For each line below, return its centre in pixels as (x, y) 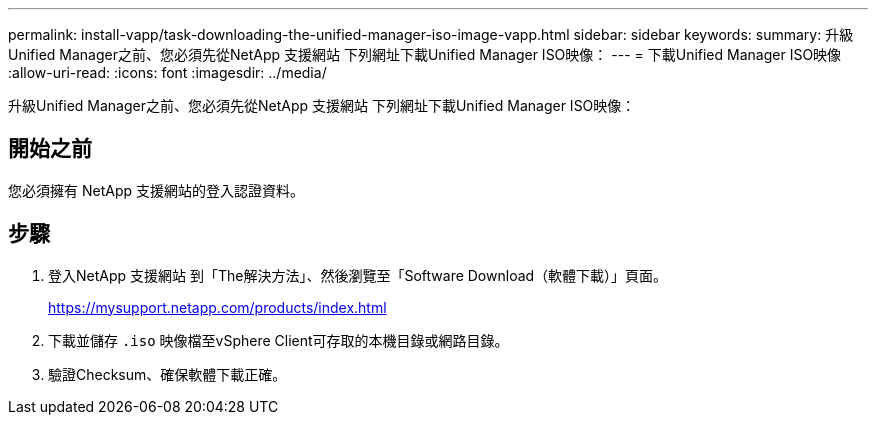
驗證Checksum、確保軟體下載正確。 (167, 374)
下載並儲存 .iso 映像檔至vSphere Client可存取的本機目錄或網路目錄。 (278, 340)
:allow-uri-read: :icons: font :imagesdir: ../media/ (167, 72)
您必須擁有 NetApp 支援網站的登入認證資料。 (156, 190)
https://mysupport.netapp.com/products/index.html (217, 307)
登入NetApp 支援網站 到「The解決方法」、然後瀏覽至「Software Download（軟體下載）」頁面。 (358, 275)
